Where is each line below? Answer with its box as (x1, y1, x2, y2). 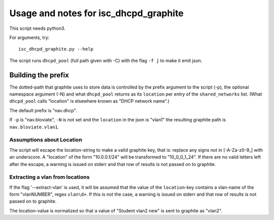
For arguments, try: (9, 34, 50, 40)
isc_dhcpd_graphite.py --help (18, 46, 94, 52)
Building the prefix (9, 71, 70, 79)
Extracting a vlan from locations (9, 173, 90, 181)
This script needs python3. (9, 25, 66, 31)
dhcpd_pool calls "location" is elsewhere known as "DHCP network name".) (9, 98, 170, 104)
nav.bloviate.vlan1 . (9, 124, 59, 130)
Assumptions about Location (9, 137, 82, 144)
